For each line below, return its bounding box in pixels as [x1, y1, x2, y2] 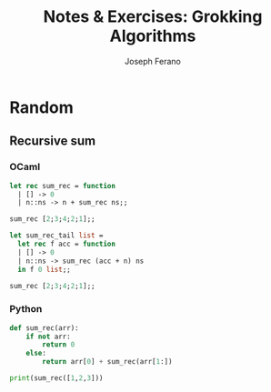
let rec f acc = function [17, 239, 116, 248]
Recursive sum [9, 134, 96, 149]
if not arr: [25, 332, 71, 341]
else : [25, 348, 47, 358]
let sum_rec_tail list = [9, 231, 104, 240]
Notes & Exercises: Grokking [43, 6, 263, 27]
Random [9, 97, 75, 117]
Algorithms [109, 25, 196, 46]
